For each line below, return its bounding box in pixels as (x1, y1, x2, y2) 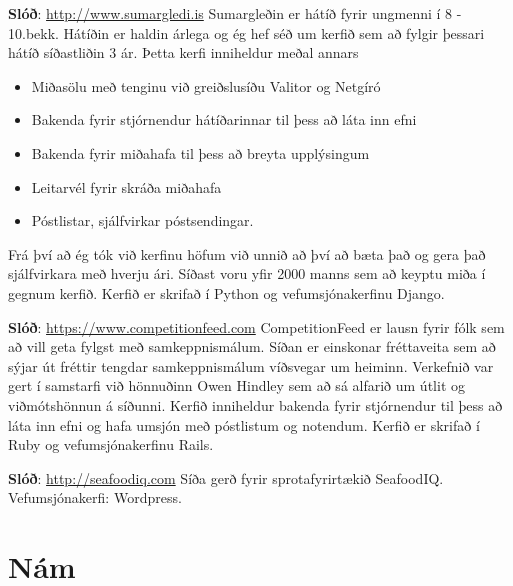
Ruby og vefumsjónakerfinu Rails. (8, 434, 214, 455)
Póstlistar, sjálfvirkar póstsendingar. (31, 210, 254, 231)
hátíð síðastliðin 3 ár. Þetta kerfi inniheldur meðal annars (8, 42, 359, 63)
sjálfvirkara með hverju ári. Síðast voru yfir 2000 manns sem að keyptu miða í (8, 263, 486, 284)
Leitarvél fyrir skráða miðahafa (31, 176, 222, 197)
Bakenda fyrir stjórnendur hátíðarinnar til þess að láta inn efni (31, 109, 417, 130)
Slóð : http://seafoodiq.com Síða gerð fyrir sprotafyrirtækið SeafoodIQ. (8, 467, 444, 488)
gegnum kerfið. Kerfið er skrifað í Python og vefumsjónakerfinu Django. (8, 282, 445, 303)
